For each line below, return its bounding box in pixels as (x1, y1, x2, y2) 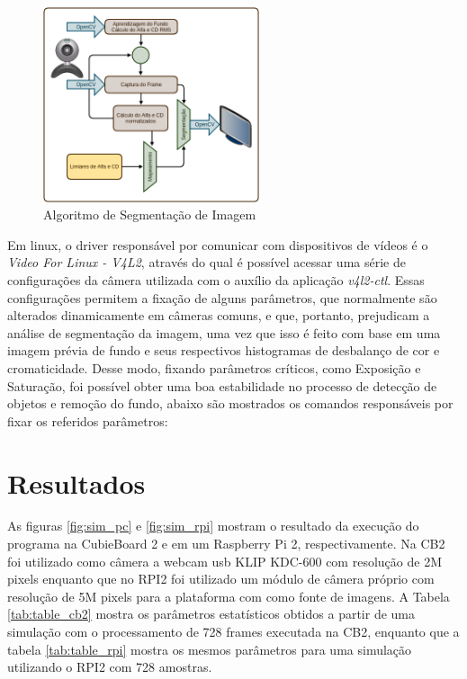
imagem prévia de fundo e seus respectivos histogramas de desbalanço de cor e (7, 341, 440, 360)
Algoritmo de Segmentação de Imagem (43, 205, 256, 224)
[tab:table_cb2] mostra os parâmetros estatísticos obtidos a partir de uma (7, 604, 416, 623)
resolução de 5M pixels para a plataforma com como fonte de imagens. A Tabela (7, 586, 450, 605)
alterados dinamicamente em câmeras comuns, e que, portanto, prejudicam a (7, 306, 430, 325)
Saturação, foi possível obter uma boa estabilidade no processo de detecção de (7, 376, 437, 395)
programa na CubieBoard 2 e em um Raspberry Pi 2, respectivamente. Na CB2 (7, 534, 445, 553)
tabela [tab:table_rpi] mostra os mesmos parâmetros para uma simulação (7, 639, 412, 658)
